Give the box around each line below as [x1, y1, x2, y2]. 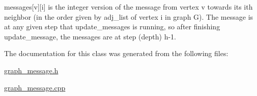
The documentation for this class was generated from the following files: [4, 48, 229, 59]
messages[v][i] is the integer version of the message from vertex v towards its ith [4, 2, 253, 12]
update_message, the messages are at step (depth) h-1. [4, 31, 177, 41]
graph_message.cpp [4, 82, 66, 92]
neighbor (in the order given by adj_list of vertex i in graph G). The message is [4, 11, 253, 22]
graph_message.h [4, 65, 59, 75]
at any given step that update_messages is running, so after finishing [4, 21, 220, 32]
